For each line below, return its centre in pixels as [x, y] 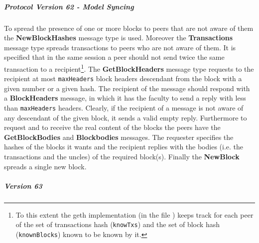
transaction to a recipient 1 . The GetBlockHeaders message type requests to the [129, 68]
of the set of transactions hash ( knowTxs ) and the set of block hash [118, 224]
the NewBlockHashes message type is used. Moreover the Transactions [118, 38]
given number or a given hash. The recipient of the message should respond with [127, 88]
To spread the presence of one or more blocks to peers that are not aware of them [129, 28]
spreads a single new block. [45, 166]
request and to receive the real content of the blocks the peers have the [112, 127]
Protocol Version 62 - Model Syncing [69, 6]
